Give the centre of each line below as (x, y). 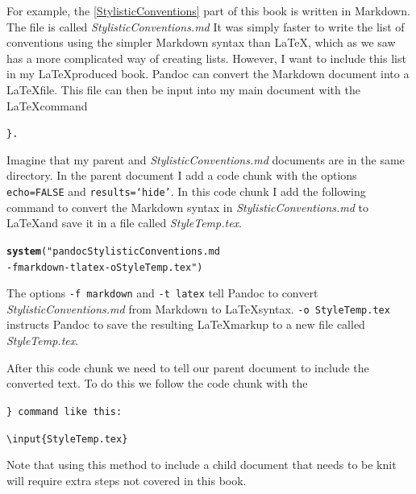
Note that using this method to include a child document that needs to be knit (202, 465)
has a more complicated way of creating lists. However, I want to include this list (206, 58)
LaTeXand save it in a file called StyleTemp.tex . (124, 223)
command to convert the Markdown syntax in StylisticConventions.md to (188, 207)
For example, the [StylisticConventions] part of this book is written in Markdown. (208, 10)
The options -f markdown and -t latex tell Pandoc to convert (162, 293)
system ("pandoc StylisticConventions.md (113, 251)
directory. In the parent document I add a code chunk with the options (182, 175)
